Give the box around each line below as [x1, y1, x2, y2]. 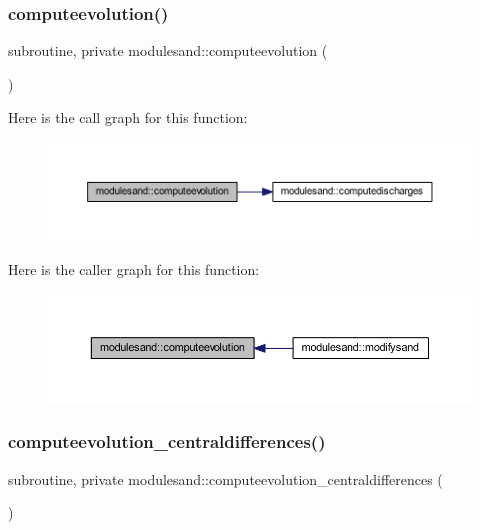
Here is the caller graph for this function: [8, 259, 260, 280]
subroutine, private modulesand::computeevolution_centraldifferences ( [8, 468, 443, 489]
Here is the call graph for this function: [8, 107, 248, 128]
